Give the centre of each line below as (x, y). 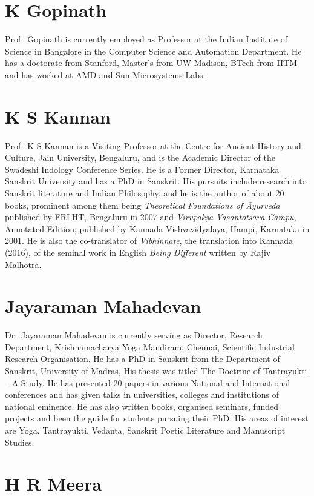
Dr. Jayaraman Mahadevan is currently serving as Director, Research (134, 335)
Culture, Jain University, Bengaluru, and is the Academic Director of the (140, 157)
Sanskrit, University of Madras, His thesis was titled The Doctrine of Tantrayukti (156, 371)
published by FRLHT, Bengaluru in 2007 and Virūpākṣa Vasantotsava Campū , (151, 217)
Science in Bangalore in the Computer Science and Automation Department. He (153, 51)
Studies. (20, 442)
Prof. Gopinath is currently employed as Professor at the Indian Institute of (146, 39)
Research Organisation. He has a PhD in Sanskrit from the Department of (142, 359)
